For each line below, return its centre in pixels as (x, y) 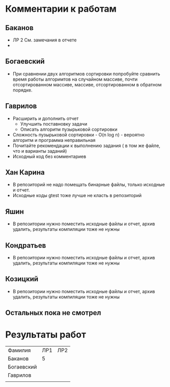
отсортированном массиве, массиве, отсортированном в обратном (87, 84)
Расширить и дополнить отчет (46, 118)
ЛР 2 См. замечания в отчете (45, 40)
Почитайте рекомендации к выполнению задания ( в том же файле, (86, 146)
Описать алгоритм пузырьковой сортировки (69, 129)
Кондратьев (26, 245)
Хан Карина (25, 172)
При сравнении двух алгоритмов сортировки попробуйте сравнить (86, 74)
